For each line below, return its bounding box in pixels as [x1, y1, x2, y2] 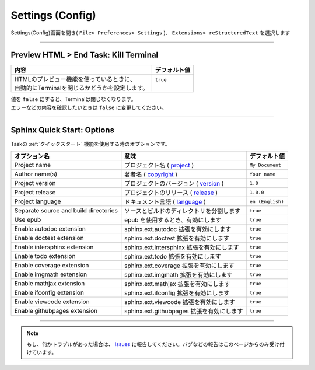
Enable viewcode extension [14, 298, 90, 306]
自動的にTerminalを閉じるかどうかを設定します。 [14, 84, 149, 92]
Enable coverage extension [14, 261, 89, 270]
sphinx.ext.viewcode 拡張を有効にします [124, 298, 236, 306]
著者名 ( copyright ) [124, 170, 178, 179]
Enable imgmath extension [14, 270, 87, 278]
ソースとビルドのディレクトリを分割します [124, 207, 241, 215]
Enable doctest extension [14, 234, 84, 242]
